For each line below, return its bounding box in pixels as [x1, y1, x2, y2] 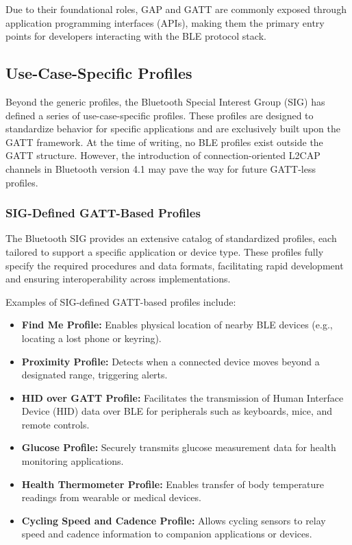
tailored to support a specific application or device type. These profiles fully [5, 244, 324, 258]
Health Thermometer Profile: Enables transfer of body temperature [21, 476, 325, 491]
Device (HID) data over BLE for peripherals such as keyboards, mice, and [21, 404, 333, 418]
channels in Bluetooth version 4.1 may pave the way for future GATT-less [5, 161, 316, 175]
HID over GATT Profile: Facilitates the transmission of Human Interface [21, 390, 344, 404]
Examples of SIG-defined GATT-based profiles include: [5, 294, 236, 308]
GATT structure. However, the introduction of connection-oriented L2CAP [5, 148, 320, 162]
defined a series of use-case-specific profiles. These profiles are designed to [5, 108, 314, 122]
